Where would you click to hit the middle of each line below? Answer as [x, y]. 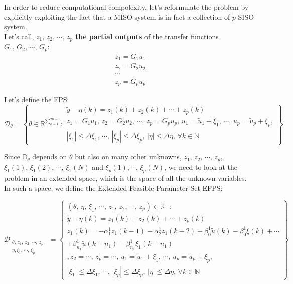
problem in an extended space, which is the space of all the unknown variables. [125, 178]
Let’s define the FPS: [37, 100]
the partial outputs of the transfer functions [147, 36]
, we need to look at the [201, 166]
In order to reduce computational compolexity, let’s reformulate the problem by [126, 7]
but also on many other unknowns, [128, 156]
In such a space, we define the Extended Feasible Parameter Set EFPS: [113, 187]
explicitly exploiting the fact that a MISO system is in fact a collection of [117, 16]
